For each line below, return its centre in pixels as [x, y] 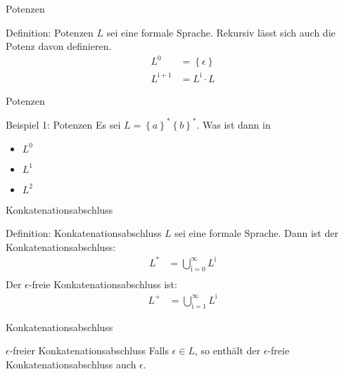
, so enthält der [227, 350]
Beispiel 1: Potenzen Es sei [63, 124]
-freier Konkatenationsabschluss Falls [89, 350]
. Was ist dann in [234, 124]
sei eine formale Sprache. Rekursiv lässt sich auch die [221, 32]
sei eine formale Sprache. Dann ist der [256, 233]
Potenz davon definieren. [59, 46]
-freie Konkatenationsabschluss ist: [103, 284]
